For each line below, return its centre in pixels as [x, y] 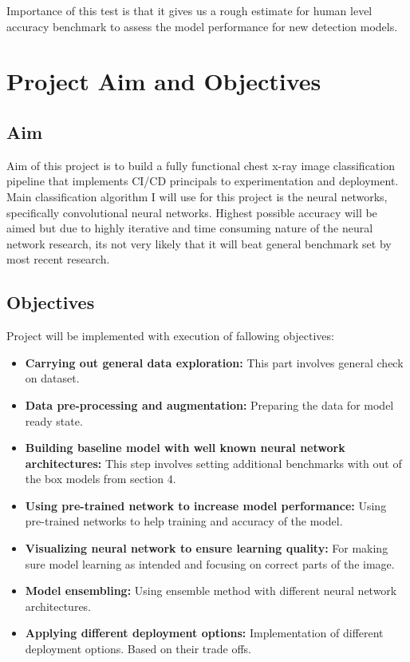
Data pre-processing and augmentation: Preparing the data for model [209, 404]
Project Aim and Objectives [164, 81]
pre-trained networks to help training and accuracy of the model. [184, 521]
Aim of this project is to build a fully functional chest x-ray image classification [201, 165]
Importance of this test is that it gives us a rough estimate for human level [189, 10]
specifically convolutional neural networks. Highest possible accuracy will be [192, 212]
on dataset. [52, 378]
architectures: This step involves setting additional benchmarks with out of [213, 463]
